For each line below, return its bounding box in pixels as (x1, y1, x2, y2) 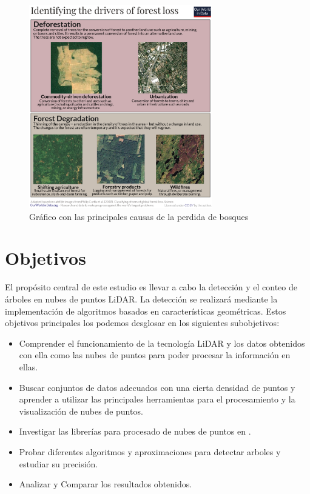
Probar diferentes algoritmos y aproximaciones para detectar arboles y (19, 445, 281, 458)
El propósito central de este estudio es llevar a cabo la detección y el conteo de (5, 281, 297, 293)
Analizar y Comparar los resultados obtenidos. (19, 478, 192, 490)
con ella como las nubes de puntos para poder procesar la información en (19, 349, 291, 361)
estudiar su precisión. (19, 457, 98, 470)
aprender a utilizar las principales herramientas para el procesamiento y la (19, 393, 295, 406)
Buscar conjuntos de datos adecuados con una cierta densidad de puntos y (19, 381, 295, 393)
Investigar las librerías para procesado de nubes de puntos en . (19, 425, 251, 438)
